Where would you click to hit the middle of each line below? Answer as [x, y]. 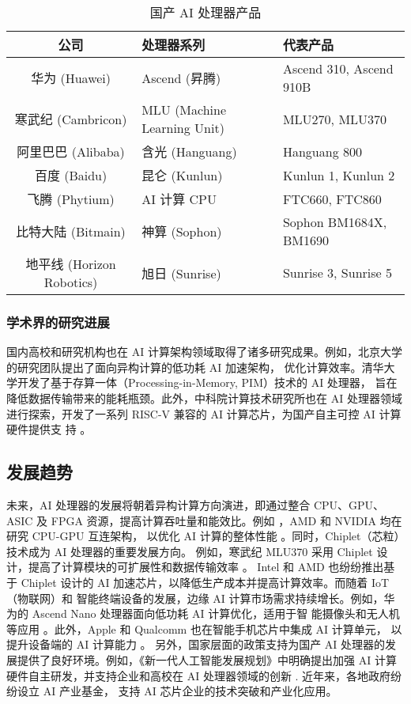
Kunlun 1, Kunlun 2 [339, 175]
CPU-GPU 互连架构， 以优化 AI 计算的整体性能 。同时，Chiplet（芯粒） [216, 536]
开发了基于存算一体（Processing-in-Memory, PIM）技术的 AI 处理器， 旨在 [207, 382]
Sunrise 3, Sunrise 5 [337, 273]
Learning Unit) [183, 128]
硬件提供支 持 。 [49, 429]
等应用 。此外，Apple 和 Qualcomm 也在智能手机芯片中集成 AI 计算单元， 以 [204, 628]
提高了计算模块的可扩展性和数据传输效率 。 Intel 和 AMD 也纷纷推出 [206, 567]
